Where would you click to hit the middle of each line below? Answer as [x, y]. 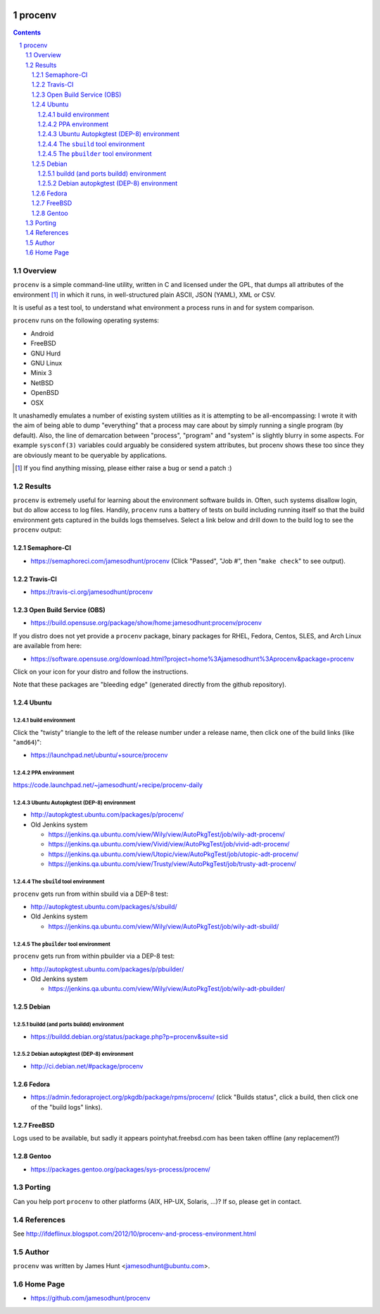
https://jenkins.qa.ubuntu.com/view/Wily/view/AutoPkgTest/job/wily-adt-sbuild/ [164, 926]
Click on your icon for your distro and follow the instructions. [101, 671]
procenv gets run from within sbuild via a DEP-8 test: [91, 894]
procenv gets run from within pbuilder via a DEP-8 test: [94, 956]
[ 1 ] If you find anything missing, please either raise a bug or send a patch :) [123, 468]
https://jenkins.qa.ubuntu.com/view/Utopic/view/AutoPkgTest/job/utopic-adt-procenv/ [173, 854]
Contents [27, 32]
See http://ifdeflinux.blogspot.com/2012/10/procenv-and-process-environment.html [134, 1234]
